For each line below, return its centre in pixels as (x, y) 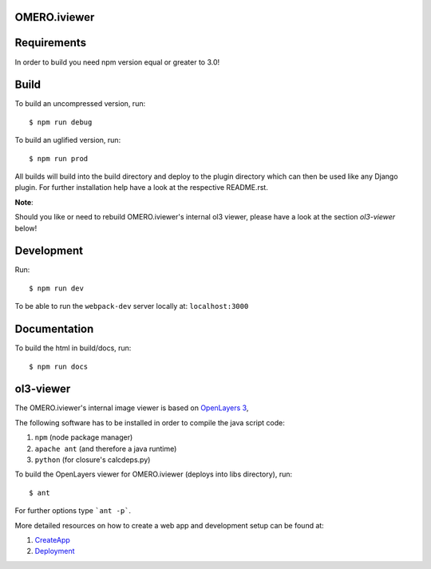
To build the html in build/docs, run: (73, 348)
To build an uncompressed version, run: (80, 104)
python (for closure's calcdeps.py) (93, 460)
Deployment (55, 551)
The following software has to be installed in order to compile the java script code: (150, 422)
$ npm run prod (59, 158)
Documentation (54, 329)
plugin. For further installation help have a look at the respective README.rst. (142, 188)
